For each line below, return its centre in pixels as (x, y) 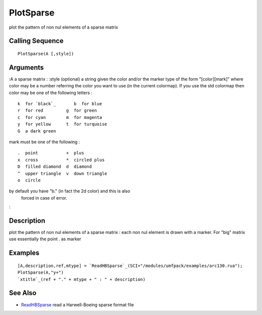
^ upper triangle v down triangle (63, 173)
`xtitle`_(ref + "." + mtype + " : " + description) (82, 279)
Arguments (26, 67)
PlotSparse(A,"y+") (41, 273)
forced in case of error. (44, 198)
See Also (23, 293)
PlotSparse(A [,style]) (46, 54)
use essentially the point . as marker (45, 239)
